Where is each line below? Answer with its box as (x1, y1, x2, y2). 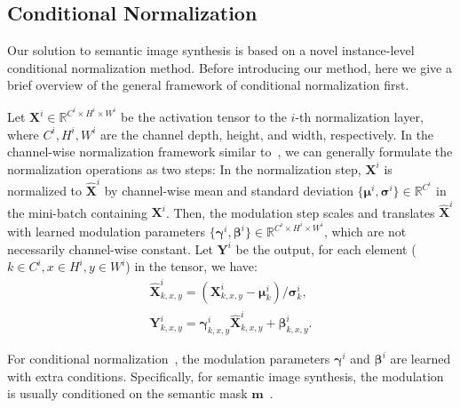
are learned (390, 349, 451, 368)
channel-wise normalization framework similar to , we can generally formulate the (7, 142, 453, 161)
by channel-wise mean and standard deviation (104, 181, 353, 200)
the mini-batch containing (7, 203, 147, 221)
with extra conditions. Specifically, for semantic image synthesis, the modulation (7, 366, 444, 385)
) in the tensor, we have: (125, 257, 258, 276)
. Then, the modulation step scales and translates (165, 203, 435, 221)
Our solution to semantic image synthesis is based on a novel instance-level (7, 41, 415, 60)
